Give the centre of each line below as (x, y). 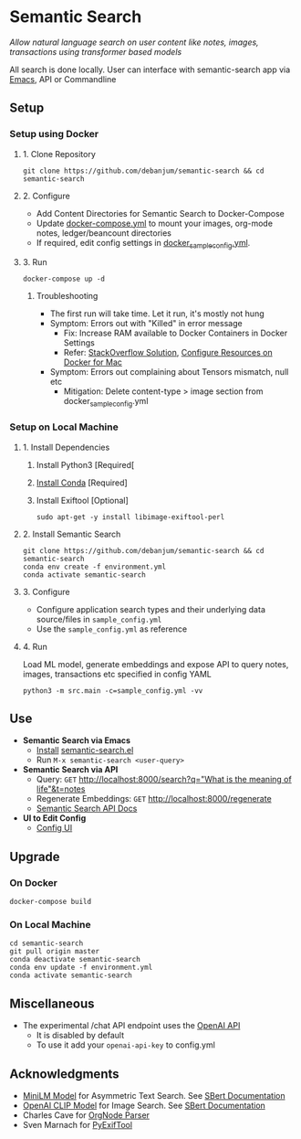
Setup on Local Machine (64, 427)
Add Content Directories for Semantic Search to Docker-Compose (161, 213)
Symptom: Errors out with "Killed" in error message (146, 324)
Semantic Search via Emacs (76, 740)
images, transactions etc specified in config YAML (117, 674)
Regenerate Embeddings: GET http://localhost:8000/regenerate (154, 799)
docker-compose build (51, 902)
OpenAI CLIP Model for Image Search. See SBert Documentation (144, 1105)
